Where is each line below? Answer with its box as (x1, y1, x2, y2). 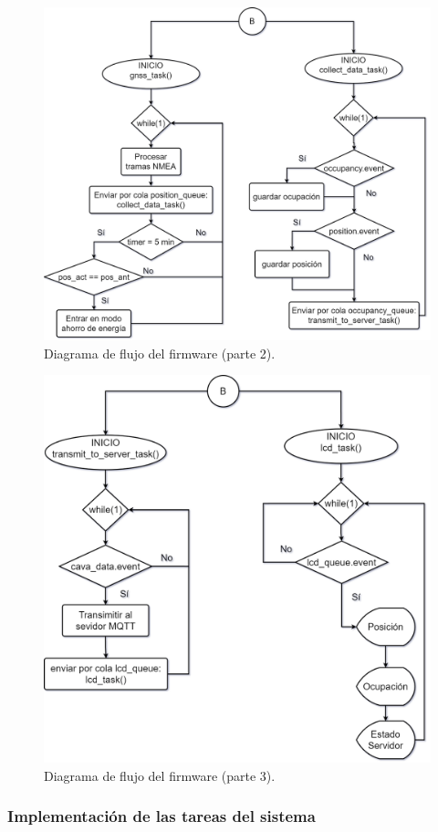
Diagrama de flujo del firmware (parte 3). (44, 765, 276, 785)
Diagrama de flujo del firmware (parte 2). (44, 343, 276, 362)
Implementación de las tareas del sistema (7, 805, 316, 827)
